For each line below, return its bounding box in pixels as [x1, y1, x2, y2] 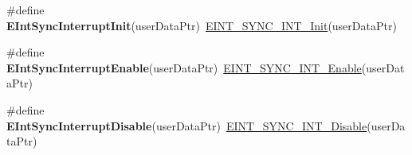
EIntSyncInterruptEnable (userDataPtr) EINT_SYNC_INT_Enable [6, 59, 362, 76]
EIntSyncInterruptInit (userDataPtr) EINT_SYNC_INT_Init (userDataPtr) [6, 17, 397, 33]
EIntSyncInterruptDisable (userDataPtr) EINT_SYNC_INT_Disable [6, 117, 367, 134]
